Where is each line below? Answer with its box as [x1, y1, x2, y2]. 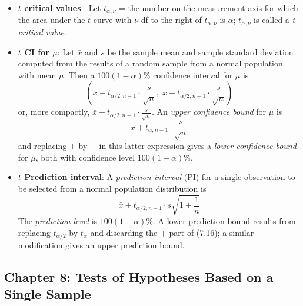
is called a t [254, 14, 295, 26]
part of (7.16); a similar [169, 226, 254, 238]
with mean [18, 68, 56, 81]
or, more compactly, [18, 105, 90, 118]
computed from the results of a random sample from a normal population [18, 57, 283, 69]
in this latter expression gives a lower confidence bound [99, 139, 297, 152]
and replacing [18, 139, 67, 152]
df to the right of [141, 14, 202, 26]
